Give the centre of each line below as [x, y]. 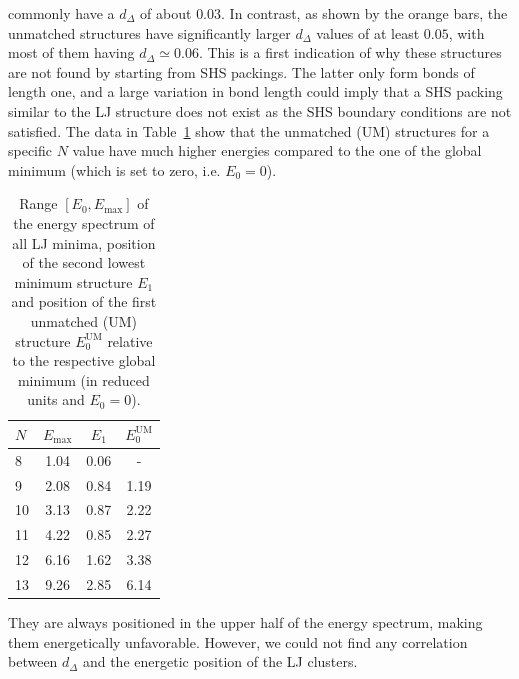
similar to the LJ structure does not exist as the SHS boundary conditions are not [260, 110]
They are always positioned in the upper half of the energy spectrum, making [245, 622]
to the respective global [84, 360]
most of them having [71, 52]
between [33, 661]
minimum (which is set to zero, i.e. [114, 169]
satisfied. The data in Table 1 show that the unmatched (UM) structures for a [249, 130]
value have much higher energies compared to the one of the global [277, 150]
